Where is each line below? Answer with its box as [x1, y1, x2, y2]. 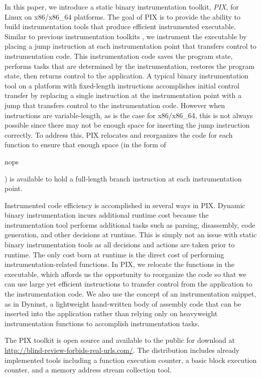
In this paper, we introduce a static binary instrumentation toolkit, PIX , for [5, 2, 239, 12]
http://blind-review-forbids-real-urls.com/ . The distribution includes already [5, 345, 240, 355]
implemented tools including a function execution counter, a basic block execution [5, 354, 257, 365]
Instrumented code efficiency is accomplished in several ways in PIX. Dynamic [5, 200, 245, 210]
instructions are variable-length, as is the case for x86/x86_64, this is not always [5, 110, 253, 120]
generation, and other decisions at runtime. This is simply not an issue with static [5, 229, 257, 240]
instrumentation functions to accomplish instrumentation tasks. [5, 318, 200, 328]
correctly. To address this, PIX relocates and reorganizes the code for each [5, 129, 233, 140]
